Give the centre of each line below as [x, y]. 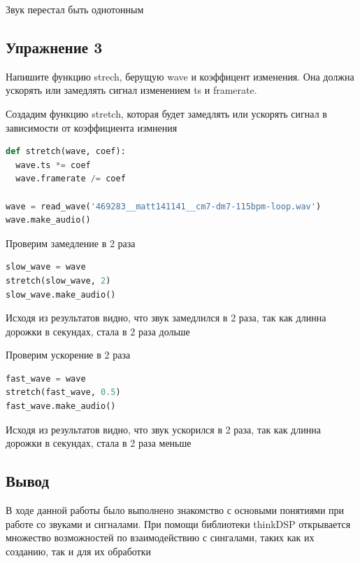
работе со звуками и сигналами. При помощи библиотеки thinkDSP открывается [178, 523]
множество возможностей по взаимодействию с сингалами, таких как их [160, 537]
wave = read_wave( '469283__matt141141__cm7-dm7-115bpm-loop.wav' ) [164, 206]
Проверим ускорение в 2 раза [68, 355]
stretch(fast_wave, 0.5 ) [63, 392]
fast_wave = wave [46, 378]
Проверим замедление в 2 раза [71, 243]
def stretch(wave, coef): [66, 152]
